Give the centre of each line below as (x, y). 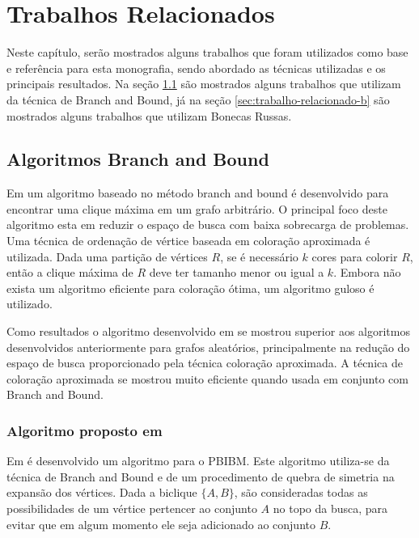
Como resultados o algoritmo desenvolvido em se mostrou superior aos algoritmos (208, 331)
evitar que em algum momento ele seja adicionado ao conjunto (161, 524)
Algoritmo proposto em (85, 430)
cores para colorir (355, 256)
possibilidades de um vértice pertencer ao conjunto (132, 508)
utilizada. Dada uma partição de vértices (107, 256)
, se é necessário (259, 256)
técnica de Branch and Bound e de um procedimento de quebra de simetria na (201, 476)
